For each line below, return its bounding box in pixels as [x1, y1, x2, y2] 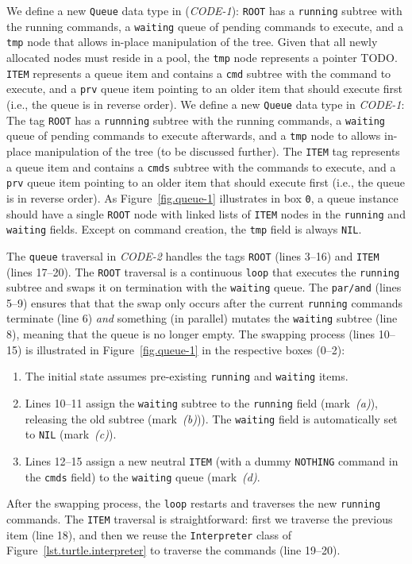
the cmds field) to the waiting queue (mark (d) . [25, 468, 260, 485]
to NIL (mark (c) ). [25, 426, 117, 442]
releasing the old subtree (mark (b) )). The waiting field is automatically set [25, 410, 398, 427]
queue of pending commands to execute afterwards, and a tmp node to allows [6, 127, 381, 144]
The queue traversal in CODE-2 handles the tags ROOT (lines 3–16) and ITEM [6, 247, 379, 264]
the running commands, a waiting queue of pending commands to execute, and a [6, 17, 403, 34]
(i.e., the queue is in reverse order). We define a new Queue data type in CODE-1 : [6, 95, 405, 112]
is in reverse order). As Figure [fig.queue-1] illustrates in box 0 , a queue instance [6, 189, 399, 206]
